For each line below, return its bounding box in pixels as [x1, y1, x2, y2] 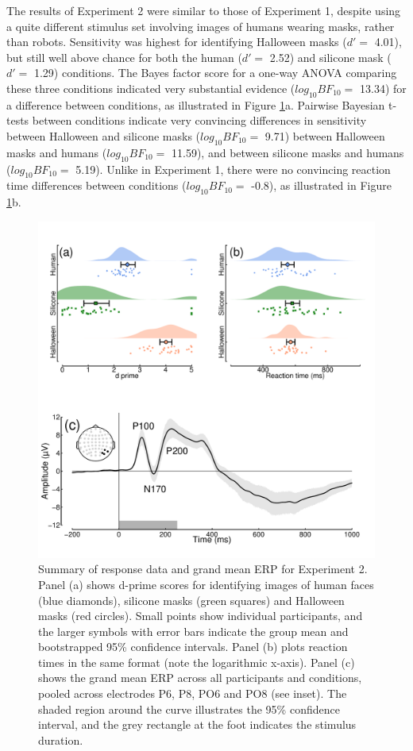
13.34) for [360, 79, 407, 96]
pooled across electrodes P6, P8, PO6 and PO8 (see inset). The [38, 685, 347, 702]
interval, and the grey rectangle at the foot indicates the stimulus [38, 716, 357, 733]
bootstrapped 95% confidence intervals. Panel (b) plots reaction [38, 638, 348, 655]
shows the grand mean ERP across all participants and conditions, [38, 669, 362, 686]
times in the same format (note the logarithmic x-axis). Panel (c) [38, 653, 355, 670]
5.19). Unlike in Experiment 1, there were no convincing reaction [75, 160, 391, 177]
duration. [38, 731, 83, 748]
